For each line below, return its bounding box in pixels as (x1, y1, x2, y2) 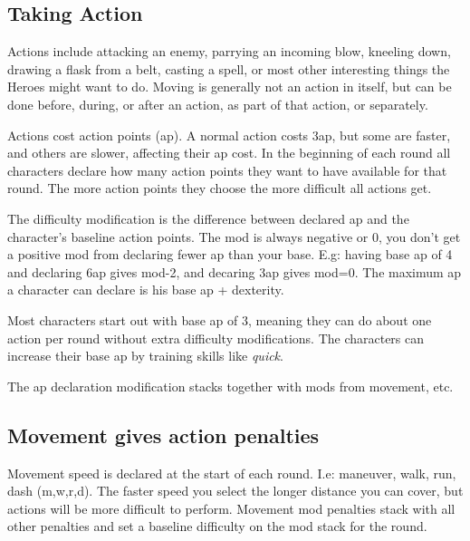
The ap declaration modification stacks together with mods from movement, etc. (7, 376, 454, 395)
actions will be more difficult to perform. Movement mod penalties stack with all (7, 498, 456, 517)
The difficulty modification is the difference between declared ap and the (7, 208, 409, 227)
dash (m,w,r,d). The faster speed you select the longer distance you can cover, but (7, 481, 464, 500)
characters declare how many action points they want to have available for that (7, 160, 447, 179)
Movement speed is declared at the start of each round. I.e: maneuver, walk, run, (7, 463, 456, 482)
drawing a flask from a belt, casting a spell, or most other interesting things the (7, 59, 450, 78)
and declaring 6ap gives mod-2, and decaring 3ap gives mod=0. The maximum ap (7, 262, 462, 281)
